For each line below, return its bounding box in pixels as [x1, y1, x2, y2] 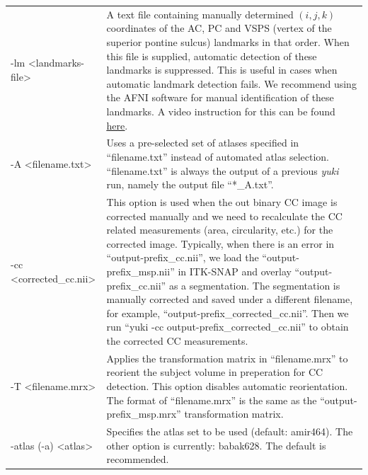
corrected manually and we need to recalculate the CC [106, 208, 343, 223]
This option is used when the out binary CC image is [106, 194, 338, 209]
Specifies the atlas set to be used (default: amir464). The [106, 423, 353, 438]
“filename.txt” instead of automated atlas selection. [106, 149, 330, 164]
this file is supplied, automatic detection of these [106, 48, 317, 63]
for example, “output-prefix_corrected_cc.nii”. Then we [106, 305, 349, 320]
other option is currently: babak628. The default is [106, 437, 326, 452]
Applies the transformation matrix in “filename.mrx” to [106, 350, 348, 365]
